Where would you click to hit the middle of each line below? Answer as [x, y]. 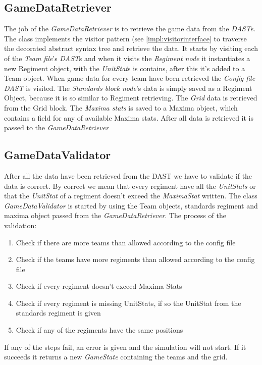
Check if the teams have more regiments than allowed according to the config [135, 259]
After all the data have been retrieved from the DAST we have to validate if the [128, 175]
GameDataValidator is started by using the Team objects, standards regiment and [131, 205]
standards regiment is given [58, 313]
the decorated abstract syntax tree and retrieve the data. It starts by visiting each [131, 48]
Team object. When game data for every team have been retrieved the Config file [130, 78]
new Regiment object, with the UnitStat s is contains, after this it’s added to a [125, 68]
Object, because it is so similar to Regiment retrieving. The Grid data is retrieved [131, 98]
